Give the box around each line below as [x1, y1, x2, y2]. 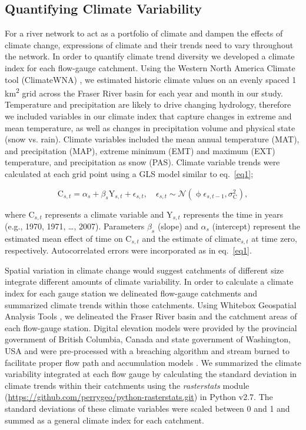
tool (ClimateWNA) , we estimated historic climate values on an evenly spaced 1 [5, 73, 297, 85]
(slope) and [157, 220, 198, 232]
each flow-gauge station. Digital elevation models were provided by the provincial [5, 321, 297, 334]
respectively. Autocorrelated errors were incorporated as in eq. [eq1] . [5, 244, 252, 256]
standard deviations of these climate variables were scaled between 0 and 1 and [5, 402, 290, 414]
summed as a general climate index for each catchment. [5, 414, 204, 426]
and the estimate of [142, 232, 212, 244]
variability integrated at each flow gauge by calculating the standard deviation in [5, 368, 297, 380]
